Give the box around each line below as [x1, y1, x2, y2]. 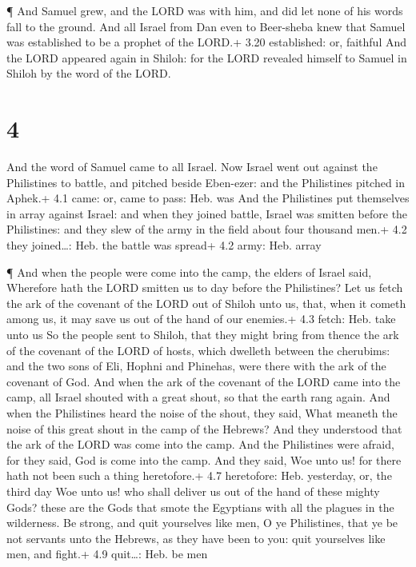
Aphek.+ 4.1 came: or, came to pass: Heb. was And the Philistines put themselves [6, 190, 410, 206]
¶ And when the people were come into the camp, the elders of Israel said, [6, 263, 372, 280]
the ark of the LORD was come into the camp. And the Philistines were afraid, [6, 436, 394, 453]
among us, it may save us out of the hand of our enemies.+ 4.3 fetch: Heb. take [6, 310, 396, 327]
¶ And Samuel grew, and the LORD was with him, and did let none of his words [6, 2, 403, 18]
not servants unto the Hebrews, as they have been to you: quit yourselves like [6, 529, 386, 546]
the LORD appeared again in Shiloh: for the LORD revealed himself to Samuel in [6, 49, 407, 66]
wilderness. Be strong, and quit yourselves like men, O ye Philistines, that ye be [6, 514, 398, 531]
